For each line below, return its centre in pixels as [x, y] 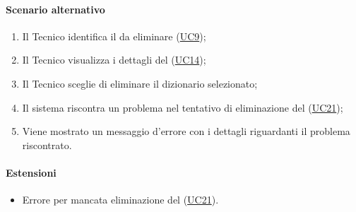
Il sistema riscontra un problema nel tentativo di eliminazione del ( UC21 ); [183, 107]
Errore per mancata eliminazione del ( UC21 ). [120, 200]
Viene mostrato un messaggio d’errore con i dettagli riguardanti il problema [186, 131]
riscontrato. [47, 145]
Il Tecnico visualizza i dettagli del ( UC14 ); [114, 60]
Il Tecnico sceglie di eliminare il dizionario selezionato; [140, 83]
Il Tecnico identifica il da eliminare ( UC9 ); [114, 36]
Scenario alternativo [55, 9]
